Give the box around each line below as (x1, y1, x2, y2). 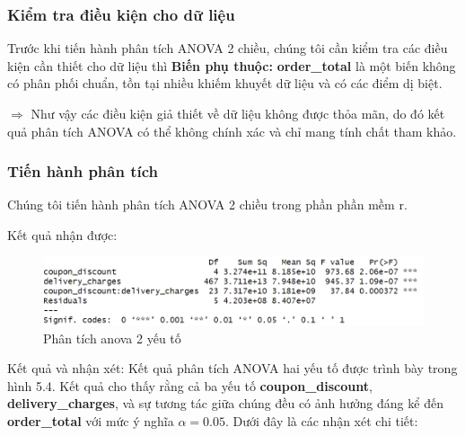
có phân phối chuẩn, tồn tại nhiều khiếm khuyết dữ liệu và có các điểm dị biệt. (7, 74, 443, 93)
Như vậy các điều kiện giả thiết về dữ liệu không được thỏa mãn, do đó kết (31, 104, 445, 122)
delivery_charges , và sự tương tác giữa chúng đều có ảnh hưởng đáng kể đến (7, 394, 443, 413)
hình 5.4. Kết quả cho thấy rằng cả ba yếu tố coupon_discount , (7, 376, 373, 395)
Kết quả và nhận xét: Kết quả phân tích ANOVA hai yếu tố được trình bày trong (7, 359, 458, 378)
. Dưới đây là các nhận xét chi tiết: (224, 411, 418, 430)
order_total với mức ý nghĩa (7, 411, 174, 430)
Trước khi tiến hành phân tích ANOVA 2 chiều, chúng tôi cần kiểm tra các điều (7, 39, 448, 58)
